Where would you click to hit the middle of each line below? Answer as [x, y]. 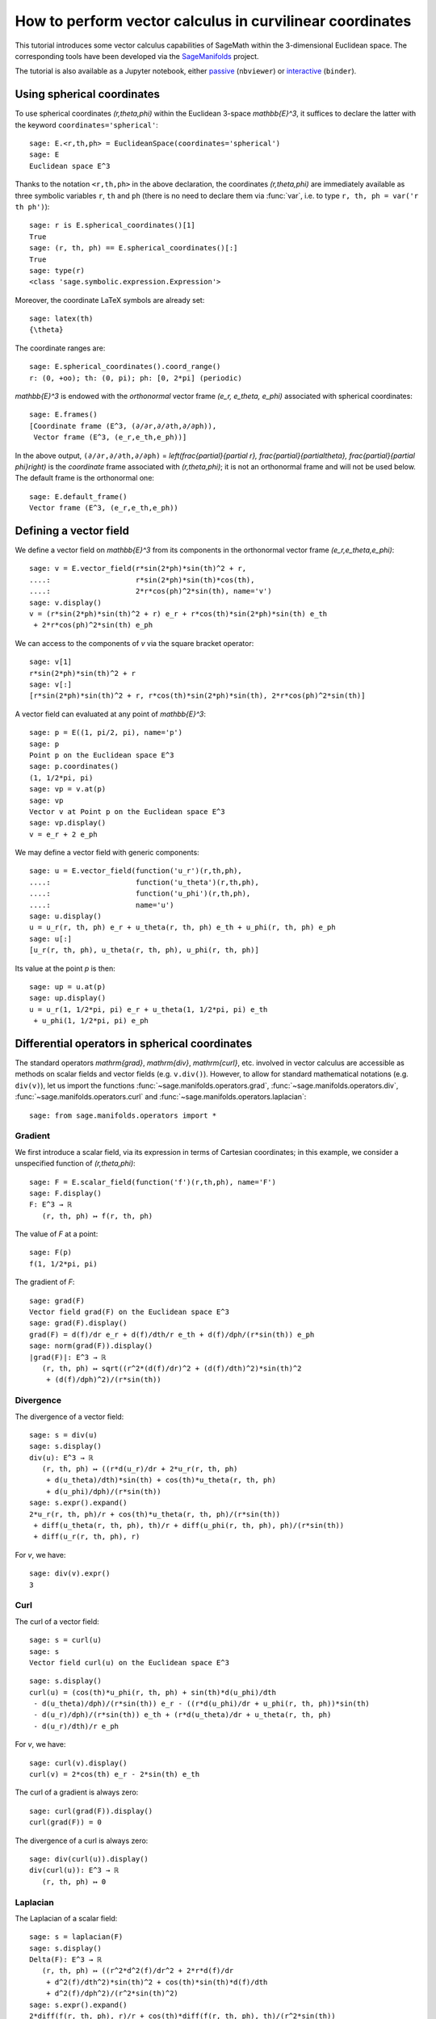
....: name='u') [102, 905]
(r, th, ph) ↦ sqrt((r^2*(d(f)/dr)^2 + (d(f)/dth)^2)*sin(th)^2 [172, 1368]
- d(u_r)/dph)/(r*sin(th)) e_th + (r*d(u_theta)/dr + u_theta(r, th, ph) [182, 1715]
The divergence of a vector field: [69, 1417]
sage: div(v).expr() [70, 1574]
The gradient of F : [45, 1282]
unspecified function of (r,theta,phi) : [75, 1164]
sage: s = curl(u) [66, 1640]
